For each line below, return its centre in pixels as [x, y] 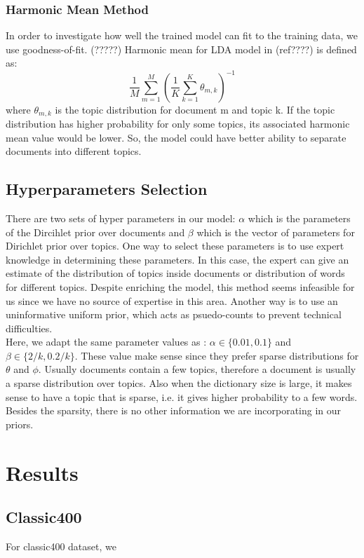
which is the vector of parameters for [276, 232]
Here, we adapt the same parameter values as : [106, 342]
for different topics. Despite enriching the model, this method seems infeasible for [180, 286]
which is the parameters [299, 218]
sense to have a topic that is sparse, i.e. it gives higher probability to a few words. [182, 396]
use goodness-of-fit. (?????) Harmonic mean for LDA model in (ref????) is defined [181, 49]
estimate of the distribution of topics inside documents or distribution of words [175, 273]
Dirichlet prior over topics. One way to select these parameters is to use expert [175, 246]
